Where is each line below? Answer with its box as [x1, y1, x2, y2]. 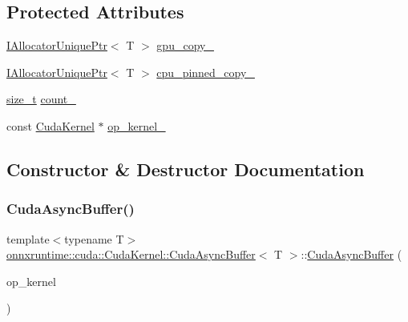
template [6, 230, 50, 247]
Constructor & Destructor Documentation [6, 156, 365, 181]
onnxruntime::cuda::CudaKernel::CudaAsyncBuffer [6, 246, 256, 263]
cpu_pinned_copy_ [156, 63, 255, 80]
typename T [64, 230, 124, 247]
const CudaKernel [6, 117, 95, 134]
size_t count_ [6, 91, 76, 107]
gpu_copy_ [156, 37, 214, 54]
